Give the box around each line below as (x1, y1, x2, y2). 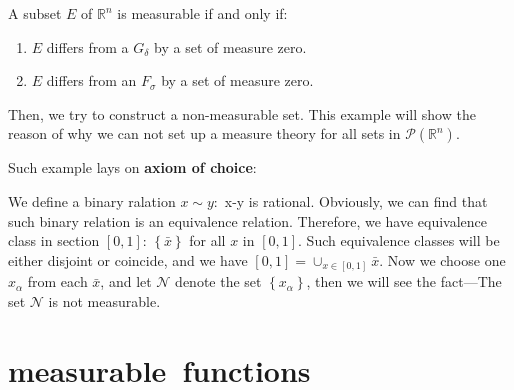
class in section (8, 230, 100, 251)
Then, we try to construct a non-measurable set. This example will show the (8, 103, 476, 124)
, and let (100, 271, 152, 292)
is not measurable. (48, 290, 161, 311)
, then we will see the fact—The (306, 271, 502, 292)
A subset (8, 3, 62, 23)
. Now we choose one (379, 249, 506, 270)
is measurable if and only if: (117, 3, 288, 23)
